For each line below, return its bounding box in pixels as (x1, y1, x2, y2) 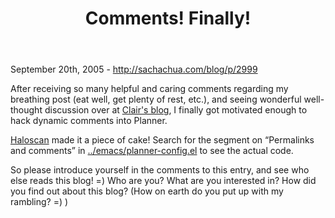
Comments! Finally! (84, 7, 252, 30)
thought (10, 104, 43, 116)
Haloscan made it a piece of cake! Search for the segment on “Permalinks (10, 134, 315, 146)
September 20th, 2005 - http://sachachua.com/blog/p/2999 (10, 63, 258, 76)
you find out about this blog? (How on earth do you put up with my (10, 185, 284, 197)
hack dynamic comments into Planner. (10, 115, 168, 127)
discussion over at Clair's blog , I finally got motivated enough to (44, 104, 308, 116)
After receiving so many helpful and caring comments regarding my (10, 83, 289, 95)
